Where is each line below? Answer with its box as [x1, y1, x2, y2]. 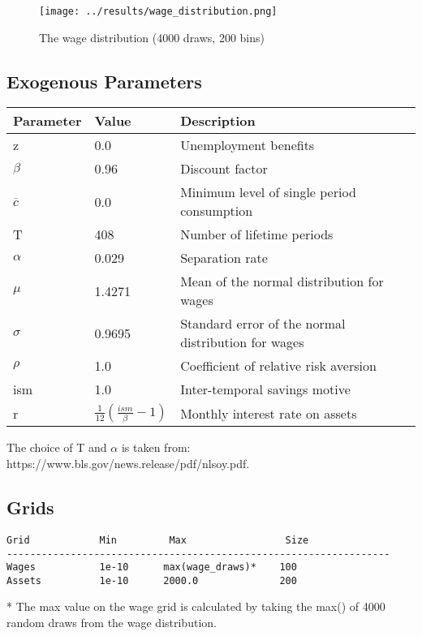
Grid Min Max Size [6, 534, 309, 546]
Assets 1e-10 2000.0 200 [6, 574, 297, 587]
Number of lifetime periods [180, 225, 334, 244]
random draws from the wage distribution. [6, 614, 217, 631]
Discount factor [180, 159, 268, 178]
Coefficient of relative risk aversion [180, 356, 377, 376]
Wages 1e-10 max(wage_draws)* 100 [6, 561, 297, 574]
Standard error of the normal [180, 314, 346, 333]
